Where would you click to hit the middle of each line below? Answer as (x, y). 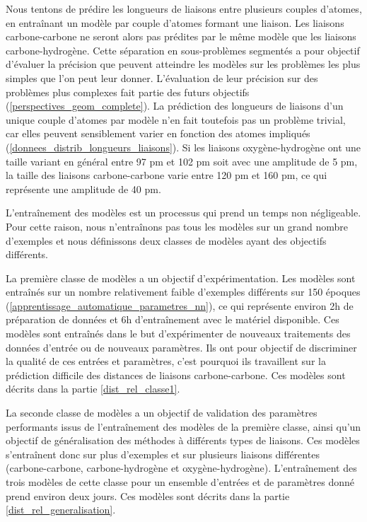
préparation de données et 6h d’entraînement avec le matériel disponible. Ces (173, 319)
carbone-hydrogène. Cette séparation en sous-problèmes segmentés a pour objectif (183, 50)
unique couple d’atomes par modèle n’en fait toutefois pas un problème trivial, (176, 119)
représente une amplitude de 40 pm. (83, 188)
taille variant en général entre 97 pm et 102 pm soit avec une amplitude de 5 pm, (182, 161)
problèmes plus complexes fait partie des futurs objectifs (128, 92)
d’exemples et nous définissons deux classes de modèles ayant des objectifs (166, 240)
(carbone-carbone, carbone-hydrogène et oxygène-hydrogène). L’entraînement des (181, 468)
